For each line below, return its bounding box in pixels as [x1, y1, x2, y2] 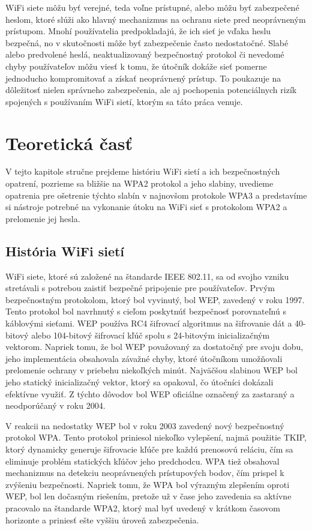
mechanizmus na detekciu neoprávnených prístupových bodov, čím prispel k [5, 466, 284, 479]
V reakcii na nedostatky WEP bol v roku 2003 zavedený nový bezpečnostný [5, 419, 284, 432]
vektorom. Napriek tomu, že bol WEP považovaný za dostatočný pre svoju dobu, [5, 340, 304, 353]
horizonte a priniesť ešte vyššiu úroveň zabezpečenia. [5, 513, 199, 526]
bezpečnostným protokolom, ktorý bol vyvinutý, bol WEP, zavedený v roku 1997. [5, 293, 305, 306]
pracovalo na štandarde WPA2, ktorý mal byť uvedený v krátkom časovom [5, 501, 280, 514]
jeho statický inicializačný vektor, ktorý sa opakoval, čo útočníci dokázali [5, 375, 274, 388]
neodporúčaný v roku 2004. [5, 399, 106, 412]
